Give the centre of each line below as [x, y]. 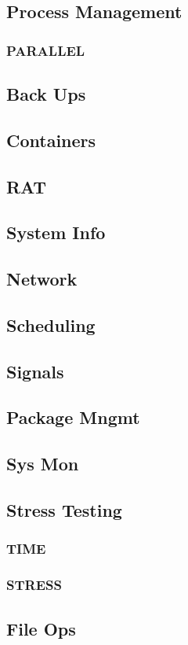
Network [42, 279]
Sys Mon [43, 464]
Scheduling [51, 324]
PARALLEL [46, 50]
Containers [51, 140]
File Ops [41, 628]
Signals [35, 371]
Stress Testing [64, 510]
